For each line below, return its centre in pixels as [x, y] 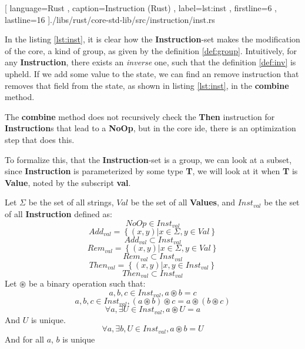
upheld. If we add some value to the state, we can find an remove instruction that [152, 73]
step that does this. [40, 139]
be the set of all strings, [71, 202]
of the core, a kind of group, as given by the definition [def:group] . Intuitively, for [151, 50]
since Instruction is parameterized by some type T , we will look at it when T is [151, 171]
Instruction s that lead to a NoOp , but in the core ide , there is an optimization [150, 128]
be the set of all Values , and [183, 202]
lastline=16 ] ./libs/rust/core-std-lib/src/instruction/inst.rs [110, 19]
